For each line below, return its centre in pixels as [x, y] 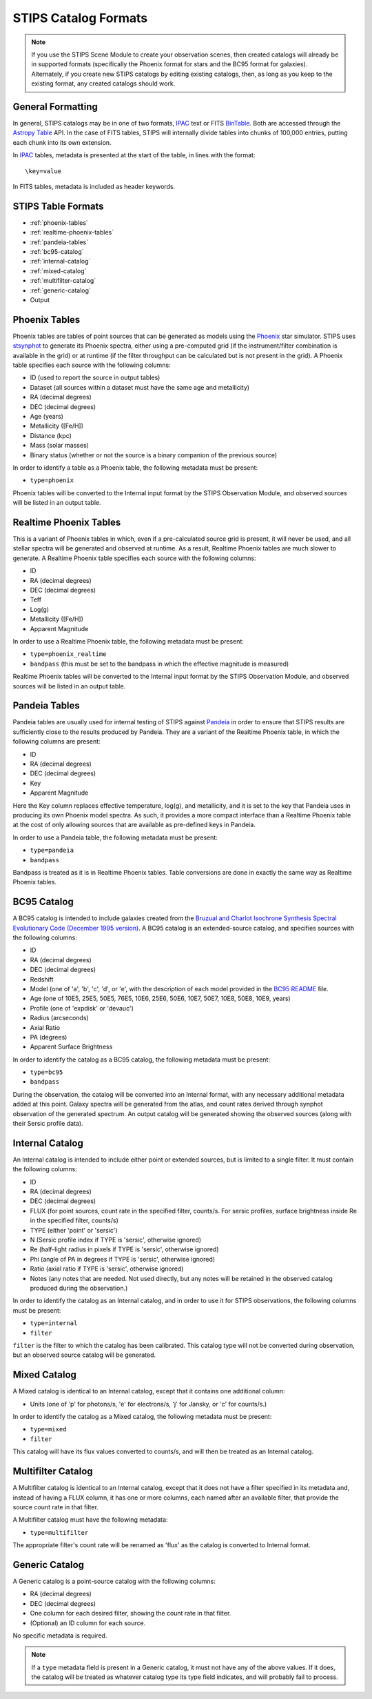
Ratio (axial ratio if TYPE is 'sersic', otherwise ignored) [107, 1269]
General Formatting [55, 107]
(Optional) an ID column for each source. [88, 1623]
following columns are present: [56, 742]
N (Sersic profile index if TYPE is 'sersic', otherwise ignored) [116, 1240]
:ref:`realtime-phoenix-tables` [72, 232]
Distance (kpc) [51, 435]
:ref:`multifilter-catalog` [63, 281]
